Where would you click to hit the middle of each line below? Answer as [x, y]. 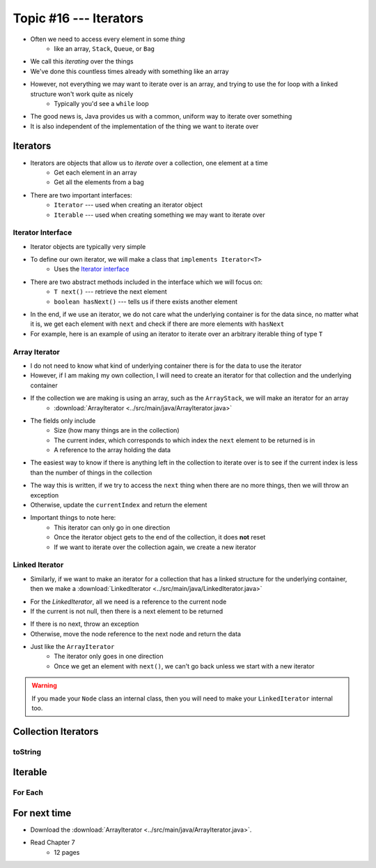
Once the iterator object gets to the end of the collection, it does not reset [160, 537]
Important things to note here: [73, 518]
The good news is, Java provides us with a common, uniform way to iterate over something [161, 117]
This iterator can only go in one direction [112, 527]
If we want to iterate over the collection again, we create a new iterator [155, 547]
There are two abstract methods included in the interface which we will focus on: [147, 282]
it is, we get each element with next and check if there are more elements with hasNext [157, 324]
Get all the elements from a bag [99, 182]
